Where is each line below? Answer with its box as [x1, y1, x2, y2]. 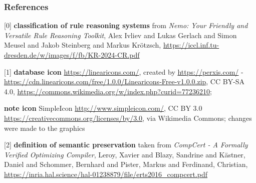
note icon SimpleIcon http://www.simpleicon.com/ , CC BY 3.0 [4, 103, 202, 113]
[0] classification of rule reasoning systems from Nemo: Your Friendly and [4, 20, 248, 31]
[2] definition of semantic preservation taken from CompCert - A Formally [4, 139, 248, 150]
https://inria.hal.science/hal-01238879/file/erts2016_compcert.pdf [4, 168, 207, 179]
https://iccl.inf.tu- [163, 40, 219, 50]
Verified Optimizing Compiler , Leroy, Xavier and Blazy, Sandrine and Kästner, [4, 149, 245, 159]
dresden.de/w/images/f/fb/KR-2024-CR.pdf [4, 50, 140, 60]
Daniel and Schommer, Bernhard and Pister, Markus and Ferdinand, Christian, [4, 159, 248, 169]
